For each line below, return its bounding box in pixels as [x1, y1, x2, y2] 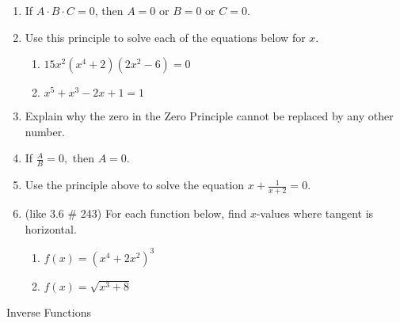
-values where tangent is [256, 205, 374, 222]
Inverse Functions [6, 303, 91, 320]
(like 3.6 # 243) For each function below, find [25, 205, 247, 222]
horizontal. [25, 220, 77, 237]
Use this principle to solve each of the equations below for [25, 28, 306, 45]
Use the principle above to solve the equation [25, 177, 245, 193]
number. [25, 123, 66, 139]
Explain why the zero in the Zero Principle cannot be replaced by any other [25, 108, 394, 124]
